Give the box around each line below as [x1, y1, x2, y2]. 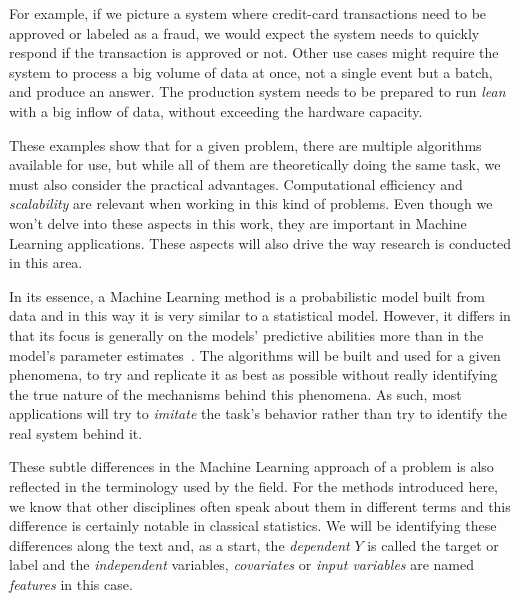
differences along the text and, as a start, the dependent [9, 534, 350, 555]
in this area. [9, 252, 83, 273]
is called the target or [367, 534, 499, 555]
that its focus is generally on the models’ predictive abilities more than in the [9, 324, 484, 345]
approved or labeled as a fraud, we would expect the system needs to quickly [9, 22, 480, 43]
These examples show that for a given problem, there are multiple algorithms [9, 134, 482, 155]
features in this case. [9, 574, 133, 595]
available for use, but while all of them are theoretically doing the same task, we [9, 154, 501, 175]
